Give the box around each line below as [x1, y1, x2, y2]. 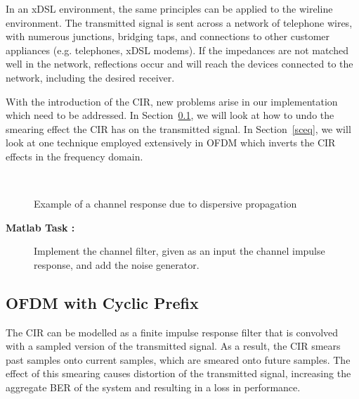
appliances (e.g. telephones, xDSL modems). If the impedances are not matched [6, 42, 348, 57]
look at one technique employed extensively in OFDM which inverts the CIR [6, 135, 336, 150]
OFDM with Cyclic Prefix [6, 291, 199, 313]
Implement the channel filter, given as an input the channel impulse [34, 243, 325, 258]
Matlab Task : [6, 220, 75, 234]
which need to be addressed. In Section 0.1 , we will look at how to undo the [6, 108, 334, 122]
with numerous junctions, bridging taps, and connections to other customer [6, 29, 330, 44]
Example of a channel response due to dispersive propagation [34, 196, 297, 211]
